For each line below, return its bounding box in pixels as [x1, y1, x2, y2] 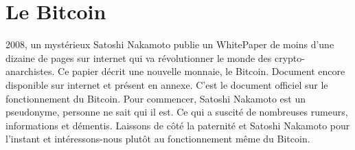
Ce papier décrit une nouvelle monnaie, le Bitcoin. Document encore [58, 64, 345, 78]
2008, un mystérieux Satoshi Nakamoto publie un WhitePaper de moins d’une [5, 37, 334, 52]
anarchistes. [5, 64, 55, 78]
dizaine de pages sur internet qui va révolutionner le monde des [5, 50, 272, 65]
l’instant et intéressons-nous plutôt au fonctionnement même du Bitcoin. [5, 131, 310, 146]
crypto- [274, 50, 305, 65]
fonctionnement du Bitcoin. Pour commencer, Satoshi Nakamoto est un [5, 91, 306, 105]
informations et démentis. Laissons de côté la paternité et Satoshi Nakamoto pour [5, 118, 350, 132]
